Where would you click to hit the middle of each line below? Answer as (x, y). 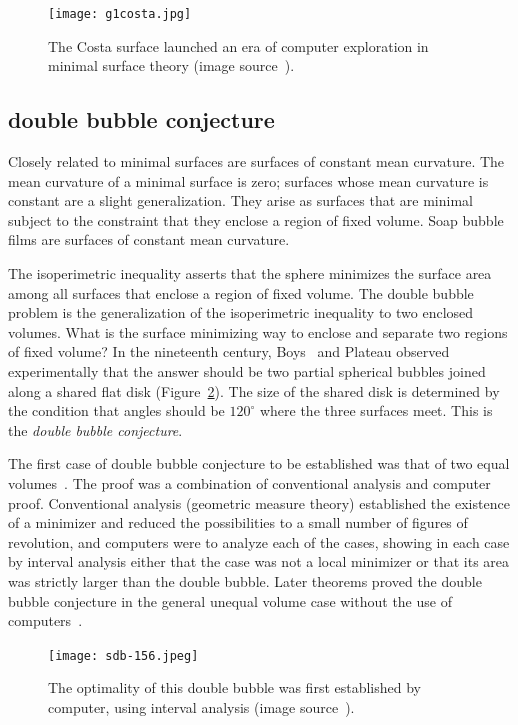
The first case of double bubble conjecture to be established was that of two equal (259, 463)
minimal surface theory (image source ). (171, 65)
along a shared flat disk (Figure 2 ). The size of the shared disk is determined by (254, 390)
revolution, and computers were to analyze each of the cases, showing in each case (259, 541)
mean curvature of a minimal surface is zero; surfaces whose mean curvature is (248, 180)
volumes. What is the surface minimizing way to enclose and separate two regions (258, 331)
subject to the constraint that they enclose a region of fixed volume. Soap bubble (256, 219)
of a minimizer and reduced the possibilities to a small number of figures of (238, 522)
